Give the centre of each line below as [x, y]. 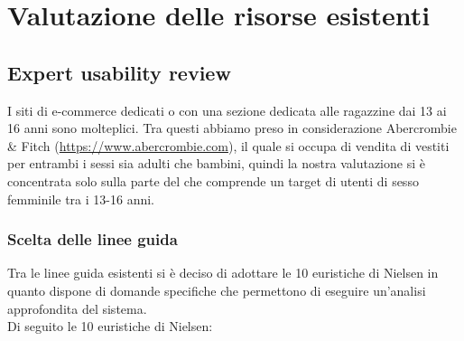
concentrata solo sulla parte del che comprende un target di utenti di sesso [213, 180]
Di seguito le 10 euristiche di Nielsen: [110, 326]
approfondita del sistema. [77, 308]
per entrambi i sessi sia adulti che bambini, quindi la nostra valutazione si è [216, 163]
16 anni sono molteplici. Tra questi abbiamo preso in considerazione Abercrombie [232, 128]
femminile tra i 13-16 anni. [81, 199]
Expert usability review [119, 72]
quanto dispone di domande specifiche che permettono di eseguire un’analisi [217, 290]
